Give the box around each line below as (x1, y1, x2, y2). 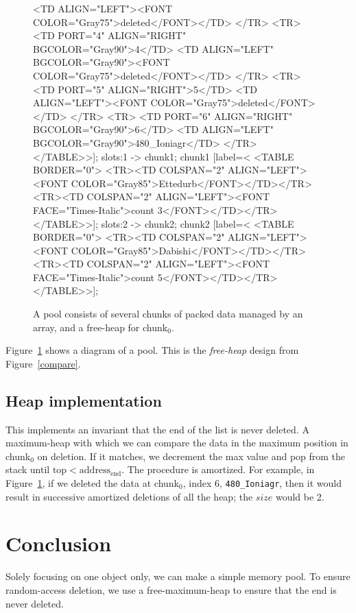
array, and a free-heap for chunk (33, 320, 168, 334)
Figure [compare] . (5, 356, 81, 370)
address (79, 466, 111, 476)
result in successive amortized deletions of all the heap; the (5, 489, 253, 503)
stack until (5, 462, 50, 477)
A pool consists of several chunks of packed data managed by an (33, 306, 303, 321)
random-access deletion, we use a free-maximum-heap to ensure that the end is (5, 582, 337, 597)
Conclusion (5, 529, 112, 557)
